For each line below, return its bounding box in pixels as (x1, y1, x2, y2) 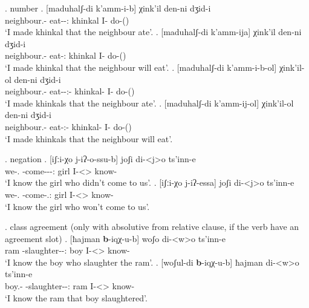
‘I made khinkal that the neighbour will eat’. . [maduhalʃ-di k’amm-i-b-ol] (5, 61, 277, 73)
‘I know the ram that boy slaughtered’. (5, 291, 148, 304)
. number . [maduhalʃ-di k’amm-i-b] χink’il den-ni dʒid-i (5, 2, 211, 14)
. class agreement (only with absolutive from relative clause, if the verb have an (5, 220, 299, 233)
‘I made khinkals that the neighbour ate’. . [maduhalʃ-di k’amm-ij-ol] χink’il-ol (5, 96, 294, 109)
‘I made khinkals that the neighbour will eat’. (5, 132, 173, 145)
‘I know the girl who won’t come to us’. (5, 200, 150, 212)
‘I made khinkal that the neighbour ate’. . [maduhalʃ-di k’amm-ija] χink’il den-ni (5, 25, 302, 38)
